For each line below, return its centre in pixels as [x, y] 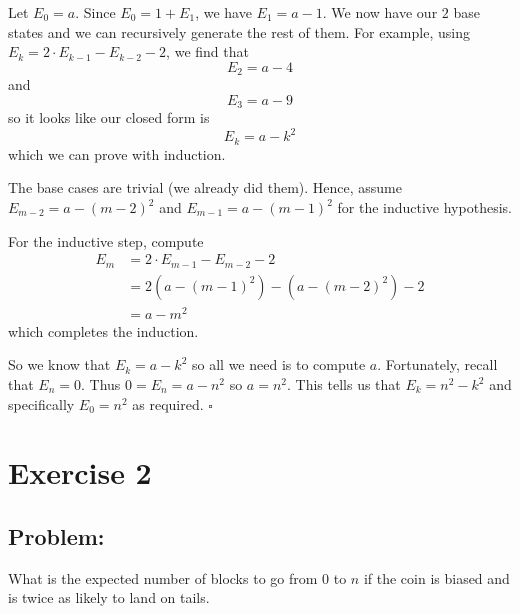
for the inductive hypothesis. [424, 207]
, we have [223, 12]
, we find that [207, 51]
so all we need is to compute [279, 364]
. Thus [101, 384]
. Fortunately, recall [437, 364]
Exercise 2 [80, 472]
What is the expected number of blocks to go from [163, 577]
